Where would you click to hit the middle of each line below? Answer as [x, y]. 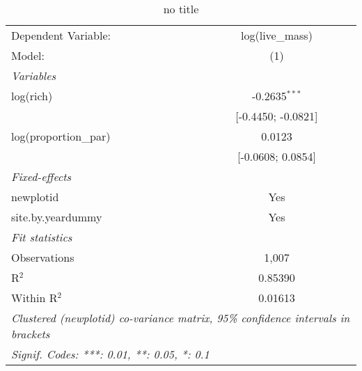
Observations [43, 257]
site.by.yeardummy [57, 217]
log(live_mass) [277, 35]
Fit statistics [42, 237]
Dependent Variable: [61, 35]
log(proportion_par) [61, 136]
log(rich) [32, 96]
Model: [28, 55]
